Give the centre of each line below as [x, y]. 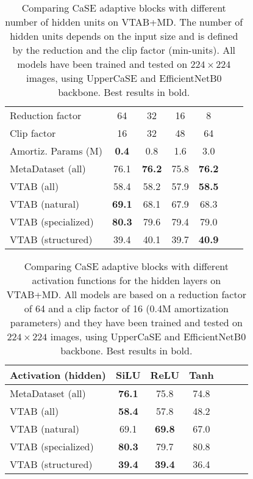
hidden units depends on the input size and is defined [124, 36]
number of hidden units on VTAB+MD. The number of [124, 22]
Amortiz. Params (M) [56, 151]
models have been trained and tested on [102, 64]
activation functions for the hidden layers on [127, 280]
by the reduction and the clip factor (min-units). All [124, 50]
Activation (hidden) [58, 375]
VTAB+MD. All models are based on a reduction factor [126, 294]
